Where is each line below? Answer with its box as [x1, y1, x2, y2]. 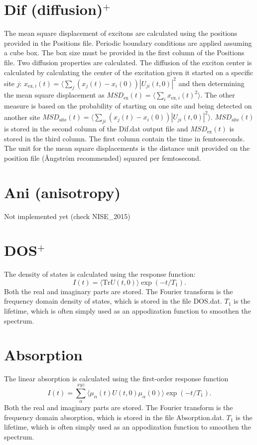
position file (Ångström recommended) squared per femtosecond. [4, 152, 201, 163]
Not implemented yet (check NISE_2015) [4, 211, 130, 221]
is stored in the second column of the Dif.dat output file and [4, 123, 188, 134]
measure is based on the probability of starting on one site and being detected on [4, 101, 252, 111]
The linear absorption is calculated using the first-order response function [4, 373, 229, 384]
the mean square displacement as [4, 90, 105, 100]
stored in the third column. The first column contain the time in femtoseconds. [4, 133, 245, 143]
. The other [200, 90, 235, 100]
